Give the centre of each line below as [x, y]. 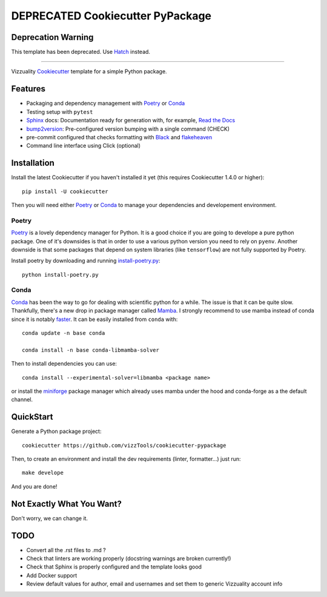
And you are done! [34, 486]
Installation [33, 163]
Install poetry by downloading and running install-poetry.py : [86, 261]
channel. [22, 400]
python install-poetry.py [61, 275]
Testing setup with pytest [60, 111]
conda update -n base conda [64, 333]
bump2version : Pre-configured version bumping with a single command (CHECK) [128, 129]
